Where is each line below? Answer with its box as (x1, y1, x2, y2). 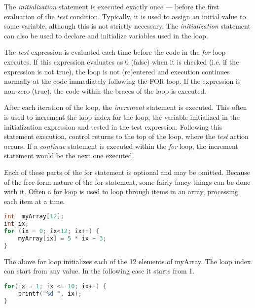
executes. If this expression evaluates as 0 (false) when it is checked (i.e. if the (4, 56, 239, 67)
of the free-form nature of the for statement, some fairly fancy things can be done (4, 176, 251, 187)
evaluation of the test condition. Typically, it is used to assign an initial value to (4, 11, 246, 21)
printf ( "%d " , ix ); (18, 290, 82, 297)
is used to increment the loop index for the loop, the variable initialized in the (4, 111, 240, 122)
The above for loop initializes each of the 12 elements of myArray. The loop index (4, 256, 251, 266)
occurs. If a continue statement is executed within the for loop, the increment (4, 140, 238, 151)
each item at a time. (4, 196, 65, 206)
